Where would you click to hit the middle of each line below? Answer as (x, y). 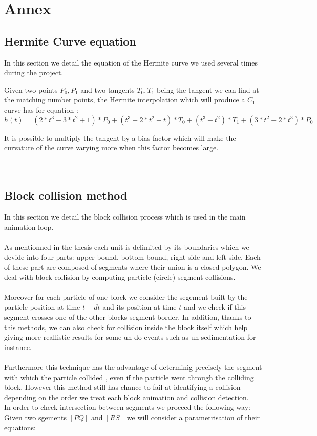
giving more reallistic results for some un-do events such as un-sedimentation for (130, 337)
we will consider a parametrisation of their (193, 417)
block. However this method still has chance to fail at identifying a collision (122, 387)
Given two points (31, 89)
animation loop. (29, 226)
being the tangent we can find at (208, 89)
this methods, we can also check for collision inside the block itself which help (126, 327)
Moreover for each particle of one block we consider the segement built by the (126, 297)
